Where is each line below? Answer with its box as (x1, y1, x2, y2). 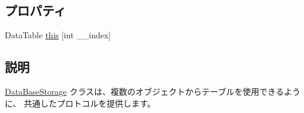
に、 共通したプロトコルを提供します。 (5, 97, 156, 109)
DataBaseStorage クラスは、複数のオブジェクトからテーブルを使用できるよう (5, 85, 300, 97)
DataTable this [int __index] (5, 29, 111, 41)
